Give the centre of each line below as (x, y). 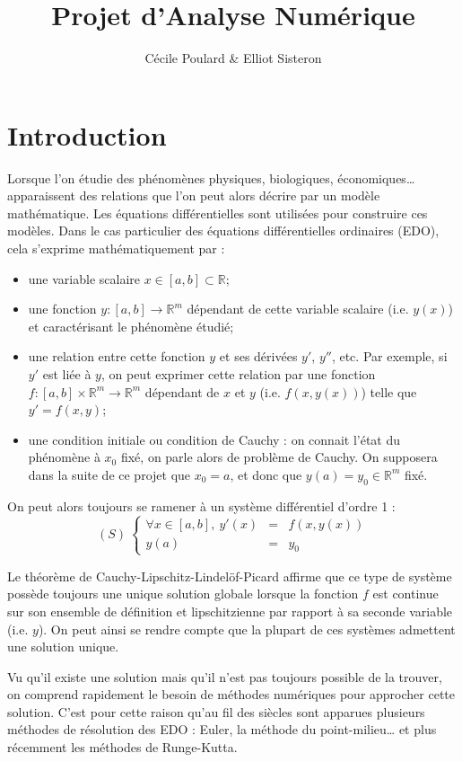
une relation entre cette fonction (117, 356)
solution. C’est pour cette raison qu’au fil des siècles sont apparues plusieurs (216, 711)
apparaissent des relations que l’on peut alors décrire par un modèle (194, 195)
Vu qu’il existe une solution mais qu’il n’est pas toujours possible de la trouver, (225, 676)
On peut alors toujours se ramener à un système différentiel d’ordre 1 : (201, 505)
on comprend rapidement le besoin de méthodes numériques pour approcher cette (231, 694)
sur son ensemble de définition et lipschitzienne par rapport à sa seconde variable (230, 611)
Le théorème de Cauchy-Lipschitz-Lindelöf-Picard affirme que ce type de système (230, 576)
